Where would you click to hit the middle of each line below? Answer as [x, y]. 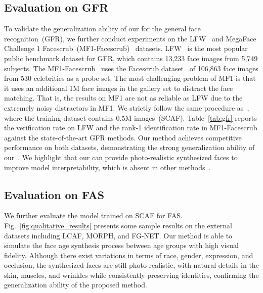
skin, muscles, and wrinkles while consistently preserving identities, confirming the [131, 275]
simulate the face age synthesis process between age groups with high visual [121, 245]
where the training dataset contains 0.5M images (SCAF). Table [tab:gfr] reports [130, 117]
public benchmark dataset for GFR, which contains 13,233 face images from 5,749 [131, 58]
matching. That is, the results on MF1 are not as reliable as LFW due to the [123, 98]
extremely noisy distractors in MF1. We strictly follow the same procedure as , [127, 107]
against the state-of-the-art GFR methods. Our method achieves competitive [123, 137]
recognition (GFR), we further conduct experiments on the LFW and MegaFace [130, 38]
